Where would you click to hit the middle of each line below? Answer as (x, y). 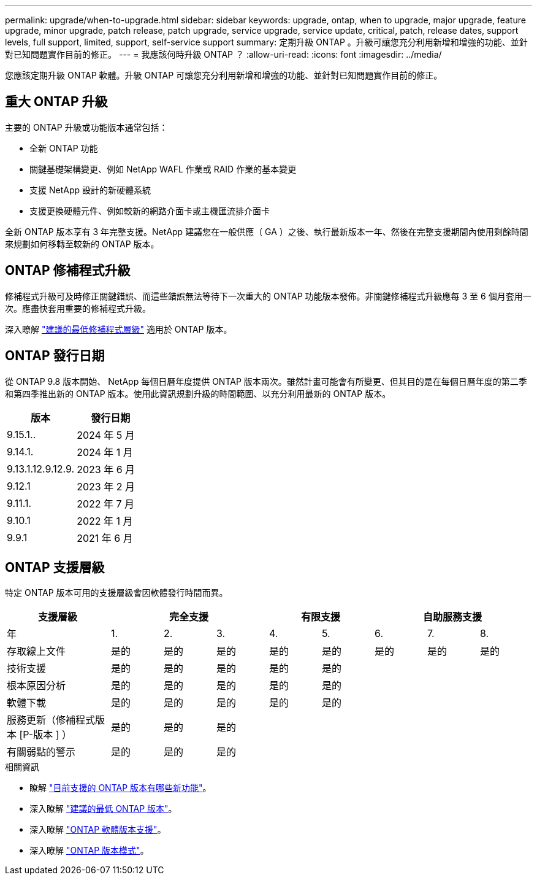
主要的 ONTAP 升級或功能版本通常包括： (86, 127)
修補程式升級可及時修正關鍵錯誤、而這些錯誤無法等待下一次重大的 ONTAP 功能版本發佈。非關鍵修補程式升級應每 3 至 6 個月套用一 (268, 296)
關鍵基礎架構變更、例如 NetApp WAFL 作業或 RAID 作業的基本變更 (163, 169)
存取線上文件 (36, 651)
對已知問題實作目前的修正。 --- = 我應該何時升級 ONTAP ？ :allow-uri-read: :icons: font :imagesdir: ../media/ (223, 54)
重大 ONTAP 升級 (56, 102)
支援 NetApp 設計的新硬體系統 (90, 190)
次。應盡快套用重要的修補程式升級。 (78, 308)
